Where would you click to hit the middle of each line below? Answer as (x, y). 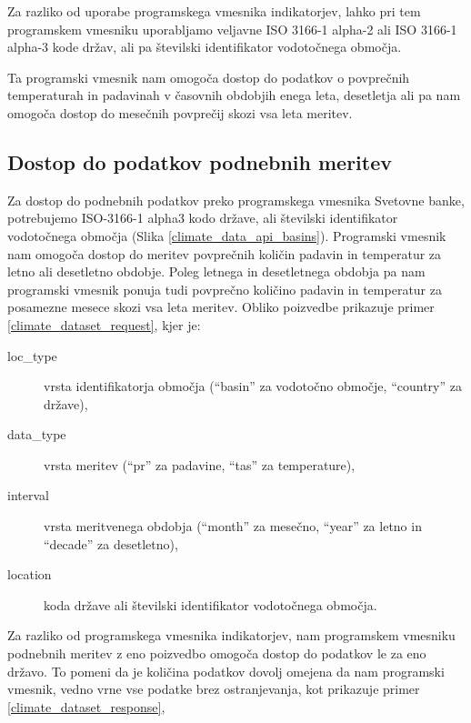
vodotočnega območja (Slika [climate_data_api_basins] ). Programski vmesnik (227, 235)
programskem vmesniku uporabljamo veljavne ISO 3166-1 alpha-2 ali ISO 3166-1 (232, 29)
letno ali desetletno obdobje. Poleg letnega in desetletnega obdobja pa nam (216, 271)
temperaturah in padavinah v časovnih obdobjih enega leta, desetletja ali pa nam (234, 95)
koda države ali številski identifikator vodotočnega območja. (210, 604)
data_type (37, 434)
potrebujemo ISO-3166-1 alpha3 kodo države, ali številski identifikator (203, 218)
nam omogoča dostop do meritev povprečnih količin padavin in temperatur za (225, 253)
